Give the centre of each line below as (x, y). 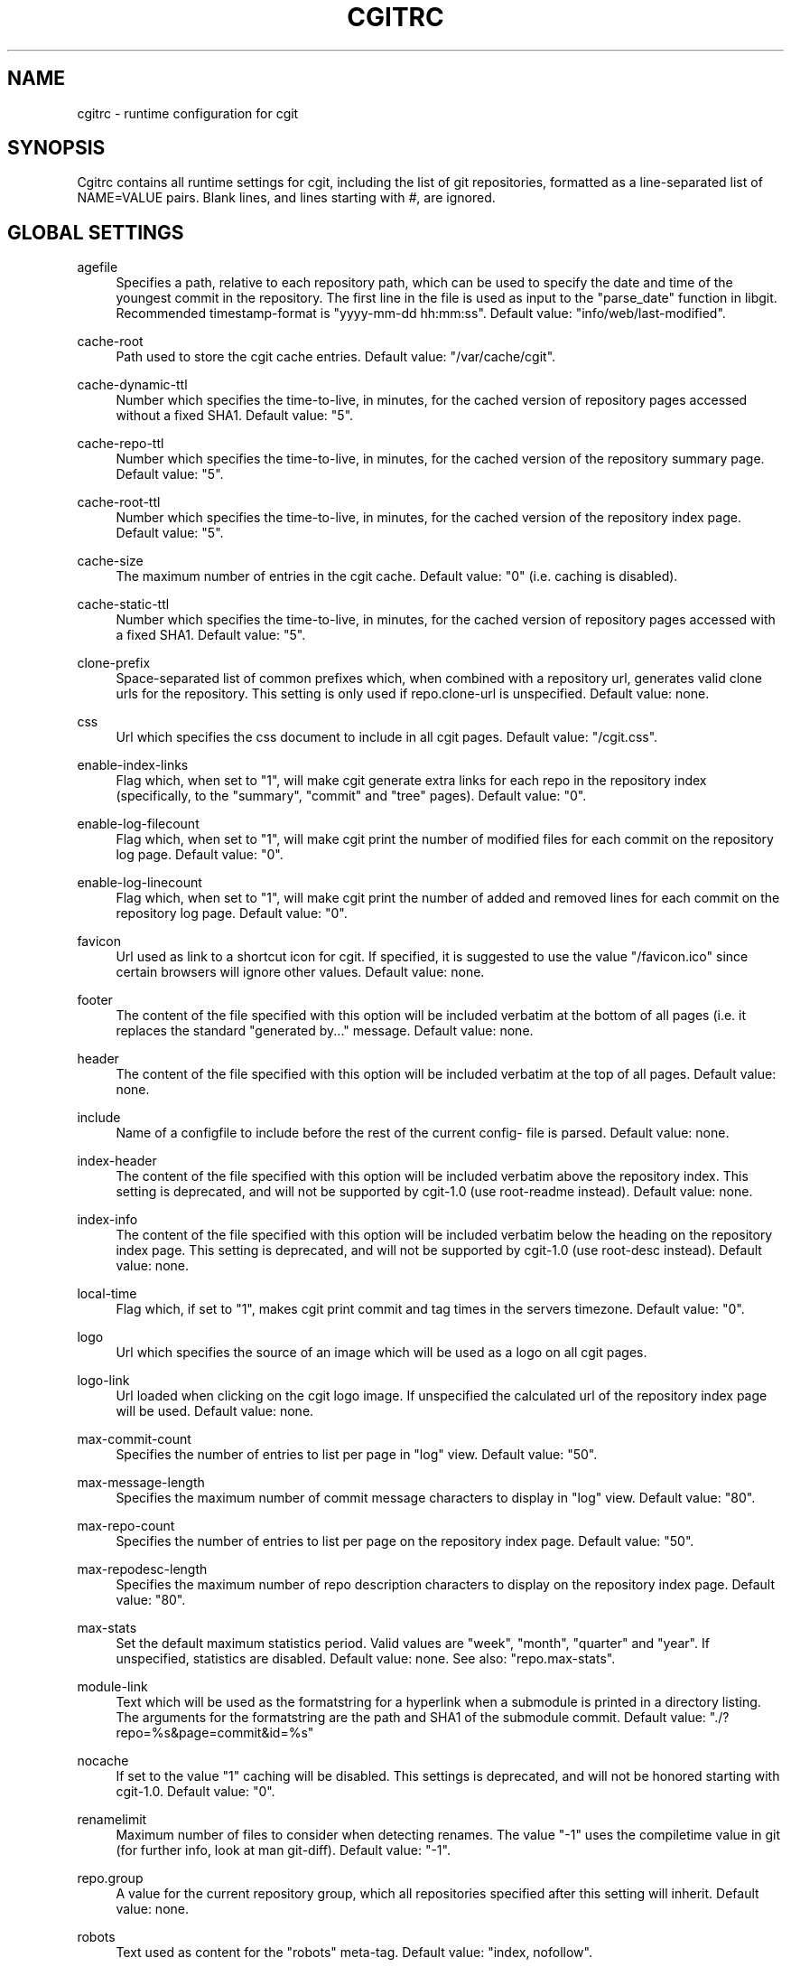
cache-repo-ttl (121, 444)
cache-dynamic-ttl (132, 385)
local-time (107, 1294)
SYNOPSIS (56, 148)
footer (95, 1000)
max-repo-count (126, 1526)
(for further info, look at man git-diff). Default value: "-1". (283, 1850)
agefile (98, 267)
